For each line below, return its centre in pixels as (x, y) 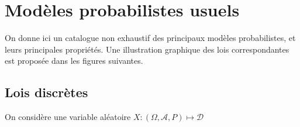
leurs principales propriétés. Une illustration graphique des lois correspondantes (147, 49)
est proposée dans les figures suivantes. (74, 61)
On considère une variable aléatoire (68, 117)
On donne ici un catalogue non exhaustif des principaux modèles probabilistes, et (150, 38)
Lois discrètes (46, 92)
